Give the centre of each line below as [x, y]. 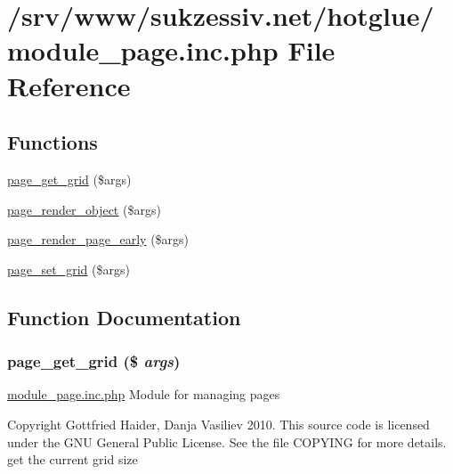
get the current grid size [73, 459]
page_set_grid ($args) [69, 269]
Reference [69, 85]
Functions [53, 142]
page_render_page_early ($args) [98, 239]
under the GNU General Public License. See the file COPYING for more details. [227, 441]
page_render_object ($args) [84, 209]
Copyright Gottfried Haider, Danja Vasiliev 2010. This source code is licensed [218, 424]
